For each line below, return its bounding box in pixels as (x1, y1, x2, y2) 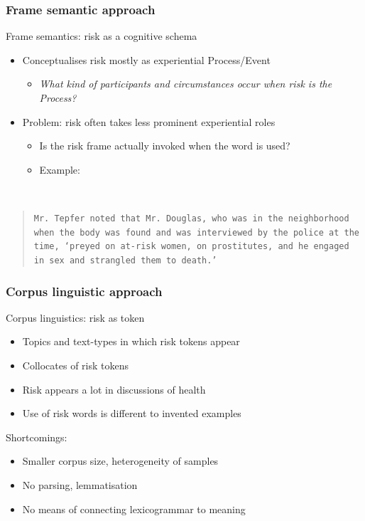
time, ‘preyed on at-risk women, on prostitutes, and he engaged (33, 241, 349, 252)
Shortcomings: (6, 429, 67, 444)
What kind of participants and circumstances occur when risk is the (39, 76, 332, 91)
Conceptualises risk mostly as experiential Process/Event (22, 52, 271, 67)
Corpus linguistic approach (6, 282, 163, 300)
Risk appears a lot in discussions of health (22, 381, 206, 396)
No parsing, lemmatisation (22, 477, 138, 492)
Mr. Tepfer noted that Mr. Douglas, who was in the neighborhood (33, 213, 349, 223)
